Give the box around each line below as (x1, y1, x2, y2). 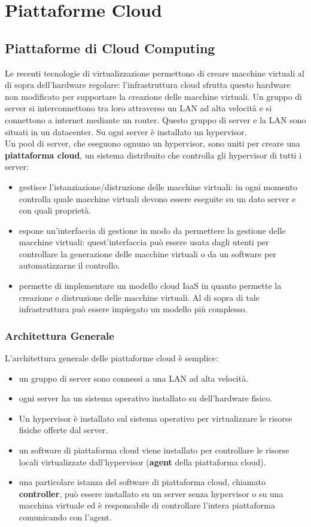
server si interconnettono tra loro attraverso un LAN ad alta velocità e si (5, 102, 272, 114)
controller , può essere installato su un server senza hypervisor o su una (19, 487, 283, 499)
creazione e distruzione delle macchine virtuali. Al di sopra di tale (19, 291, 260, 303)
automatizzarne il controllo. (19, 259, 120, 272)
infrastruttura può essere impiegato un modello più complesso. (19, 303, 248, 315)
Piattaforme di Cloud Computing (5, 38, 215, 57)
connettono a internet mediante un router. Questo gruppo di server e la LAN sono (5, 113, 306, 126)
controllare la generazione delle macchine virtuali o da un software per (19, 247, 276, 260)
